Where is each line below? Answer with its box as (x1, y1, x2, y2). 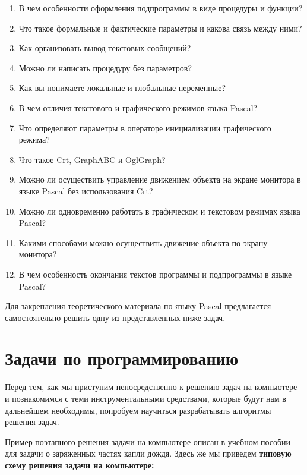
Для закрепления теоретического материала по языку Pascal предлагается (5, 300, 271, 312)
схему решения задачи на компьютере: (5, 458, 154, 471)
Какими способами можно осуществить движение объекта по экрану (18, 236, 268, 248)
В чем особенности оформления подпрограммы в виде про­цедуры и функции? (18, 2, 303, 14)
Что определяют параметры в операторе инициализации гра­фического (18, 121, 271, 134)
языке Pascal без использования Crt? (18, 184, 153, 197)
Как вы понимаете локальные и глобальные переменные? (18, 81, 226, 94)
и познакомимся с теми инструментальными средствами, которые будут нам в (5, 392, 286, 404)
